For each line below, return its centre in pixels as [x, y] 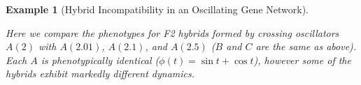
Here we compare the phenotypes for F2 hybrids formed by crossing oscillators [172, 32]
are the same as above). [306, 46]
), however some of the [302, 60]
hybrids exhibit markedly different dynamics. [100, 74]
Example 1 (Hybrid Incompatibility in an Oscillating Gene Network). [157, 9]
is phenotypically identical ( [100, 60]
